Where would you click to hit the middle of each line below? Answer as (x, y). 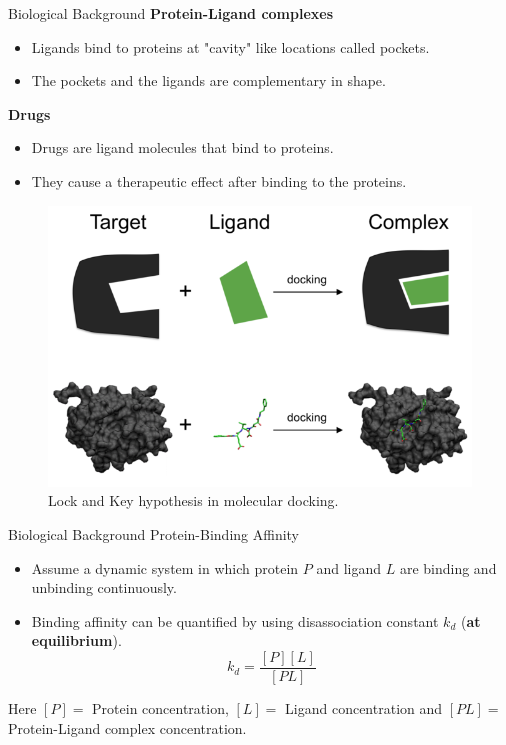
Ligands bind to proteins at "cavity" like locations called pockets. (230, 46)
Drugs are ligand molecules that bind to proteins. (182, 147)
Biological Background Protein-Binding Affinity (154, 533)
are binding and (448, 567)
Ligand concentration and (364, 707)
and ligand (349, 567)
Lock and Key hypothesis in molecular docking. (193, 500)
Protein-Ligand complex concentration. (127, 727)
